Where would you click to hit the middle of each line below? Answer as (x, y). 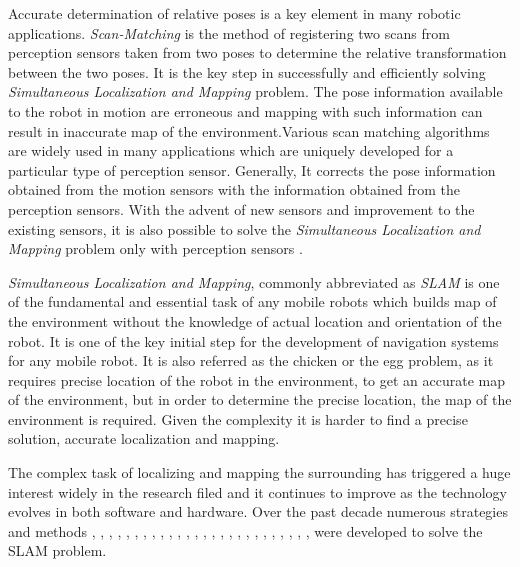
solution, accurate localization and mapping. (144, 438)
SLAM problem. (57, 550)
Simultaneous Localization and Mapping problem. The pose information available (255, 91)
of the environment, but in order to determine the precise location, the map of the (260, 399)
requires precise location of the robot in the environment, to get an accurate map (256, 379)
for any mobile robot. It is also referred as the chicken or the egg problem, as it (251, 360)
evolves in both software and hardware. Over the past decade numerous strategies (258, 511)
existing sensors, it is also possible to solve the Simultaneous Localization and (244, 228)
